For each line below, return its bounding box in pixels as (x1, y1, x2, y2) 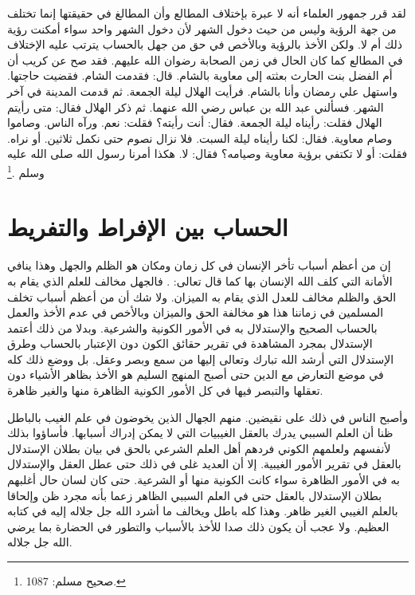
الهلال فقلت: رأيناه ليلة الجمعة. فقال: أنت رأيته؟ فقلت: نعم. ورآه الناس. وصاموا (7, 114, 382, 131)
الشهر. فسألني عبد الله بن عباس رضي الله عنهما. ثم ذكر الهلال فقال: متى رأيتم (7, 98, 384, 115)
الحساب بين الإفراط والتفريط (7, 211, 288, 243)
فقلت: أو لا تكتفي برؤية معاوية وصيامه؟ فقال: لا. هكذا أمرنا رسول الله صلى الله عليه (7, 145, 408, 162)
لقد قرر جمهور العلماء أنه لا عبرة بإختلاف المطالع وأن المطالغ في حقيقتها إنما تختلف (7, 5, 406, 21)
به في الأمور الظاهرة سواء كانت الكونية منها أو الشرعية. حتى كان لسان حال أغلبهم (7, 471, 400, 488)
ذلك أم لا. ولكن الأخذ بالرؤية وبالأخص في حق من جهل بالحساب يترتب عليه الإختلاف (7, 36, 403, 53)
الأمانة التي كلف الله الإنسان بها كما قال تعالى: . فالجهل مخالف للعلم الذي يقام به (7, 272, 393, 289)
